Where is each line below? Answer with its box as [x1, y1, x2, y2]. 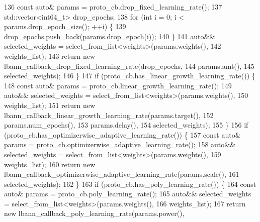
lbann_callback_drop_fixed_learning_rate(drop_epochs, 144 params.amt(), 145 [4, 60, 254, 71]
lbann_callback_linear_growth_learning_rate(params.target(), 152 [4, 109, 214, 120]
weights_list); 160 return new [4, 159, 96, 169]
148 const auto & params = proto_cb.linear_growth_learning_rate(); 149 [4, 80, 232, 90]
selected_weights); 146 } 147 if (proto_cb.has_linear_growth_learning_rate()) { [4, 70, 255, 81]
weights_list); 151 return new [4, 99, 96, 110]
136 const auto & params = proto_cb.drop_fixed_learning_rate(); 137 [4, 2, 222, 12]
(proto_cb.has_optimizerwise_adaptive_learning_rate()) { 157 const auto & [4, 129, 241, 140]
